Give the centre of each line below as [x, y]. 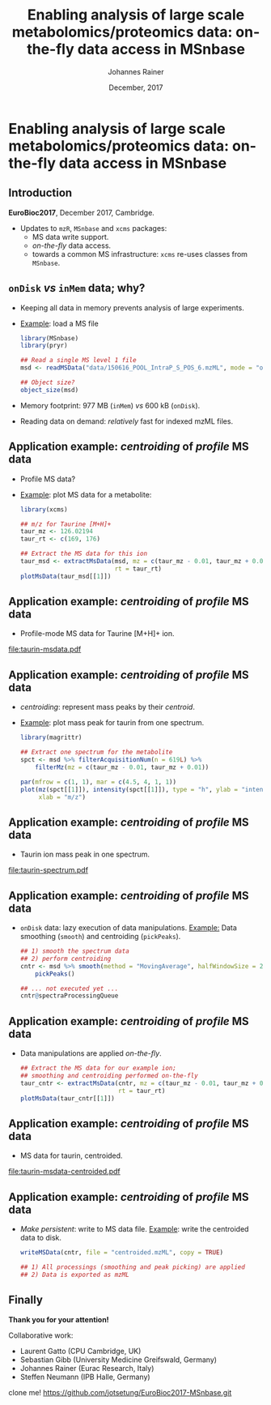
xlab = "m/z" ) [62, 797]
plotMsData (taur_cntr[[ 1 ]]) [67, 1098]
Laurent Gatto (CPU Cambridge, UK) [80, 1351]
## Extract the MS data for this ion [84, 554]
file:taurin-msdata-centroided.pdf [64, 1172]
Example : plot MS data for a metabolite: [86, 494]
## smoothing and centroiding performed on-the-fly [109, 1075]
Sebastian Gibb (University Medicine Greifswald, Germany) [118, 1360]
